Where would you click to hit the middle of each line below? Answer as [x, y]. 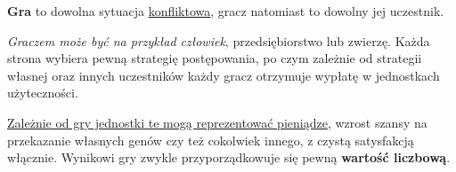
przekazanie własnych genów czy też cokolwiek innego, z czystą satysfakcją [211, 140]
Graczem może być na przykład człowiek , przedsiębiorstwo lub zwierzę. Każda [219, 40]
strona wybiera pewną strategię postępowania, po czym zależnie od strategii [215, 58]
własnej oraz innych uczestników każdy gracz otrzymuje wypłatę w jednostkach [224, 75]
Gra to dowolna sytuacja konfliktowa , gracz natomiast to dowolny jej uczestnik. [226, 11]
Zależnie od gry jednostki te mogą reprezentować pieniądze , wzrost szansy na [217, 122]
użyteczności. [43, 93]
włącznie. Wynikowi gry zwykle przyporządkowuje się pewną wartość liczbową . [229, 157]
